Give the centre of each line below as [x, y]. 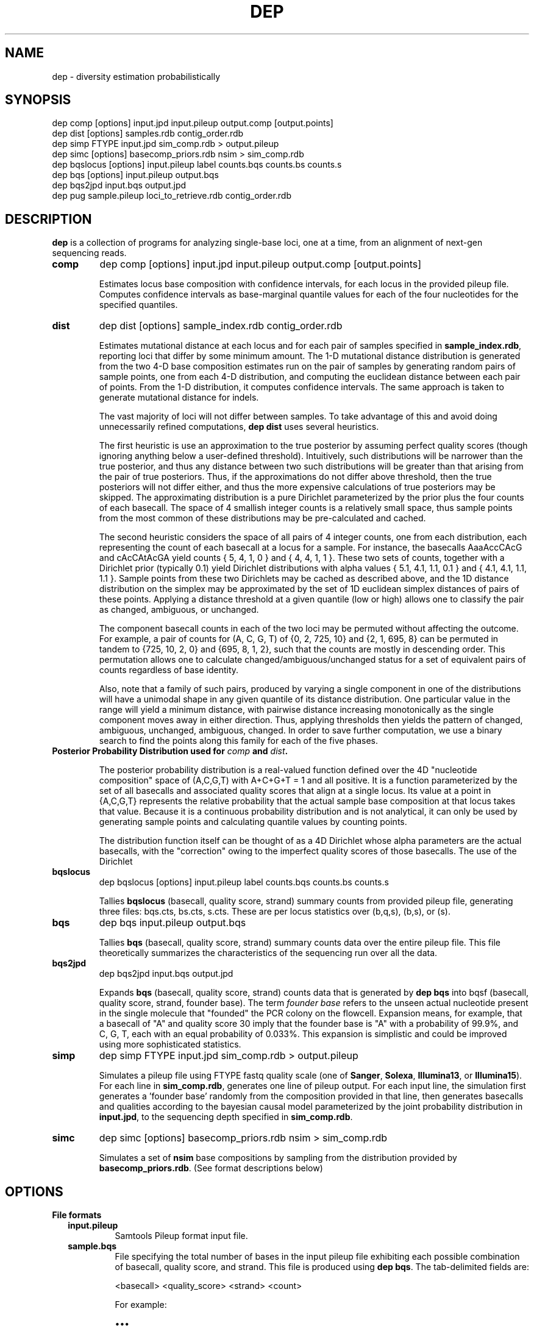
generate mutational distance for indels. [179, 398]
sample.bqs [92, 1246]
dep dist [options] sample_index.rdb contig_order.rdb [221, 326]
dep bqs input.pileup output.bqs [173, 923]
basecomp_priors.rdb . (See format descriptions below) [211, 1168]
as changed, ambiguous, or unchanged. [179, 610]
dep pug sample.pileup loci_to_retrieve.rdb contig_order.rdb [172, 196]
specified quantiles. [138, 305]
